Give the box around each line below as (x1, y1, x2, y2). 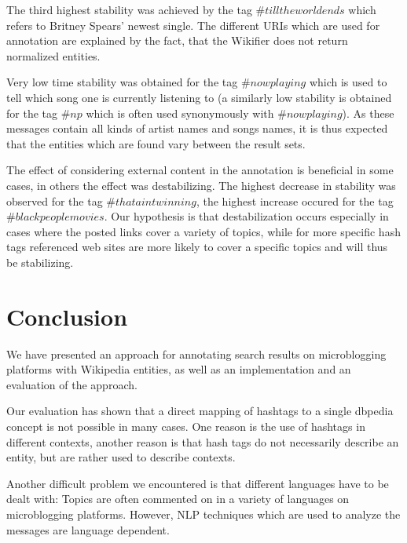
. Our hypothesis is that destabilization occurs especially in (104, 208, 389, 224)
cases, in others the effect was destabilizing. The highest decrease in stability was (6, 177, 396, 193)
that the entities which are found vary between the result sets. (6, 135, 306, 151)
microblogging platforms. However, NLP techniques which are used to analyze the (6, 505, 401, 522)
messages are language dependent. (6, 521, 170, 538)
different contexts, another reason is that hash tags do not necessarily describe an (6, 433, 399, 450)
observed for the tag (6, 192, 103, 209)
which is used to (309, 74, 387, 90)
